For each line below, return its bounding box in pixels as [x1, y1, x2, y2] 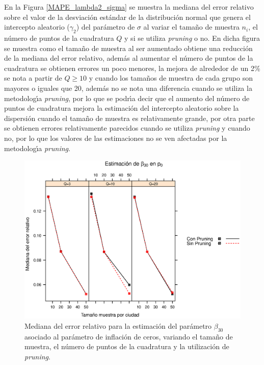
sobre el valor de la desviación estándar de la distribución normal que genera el [4, 11, 251, 22]
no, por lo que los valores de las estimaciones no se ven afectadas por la [4, 132, 227, 143]
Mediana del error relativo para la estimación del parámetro [24, 320, 212, 331]
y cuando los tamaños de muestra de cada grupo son [89, 72, 253, 83]
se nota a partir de [4, 72, 62, 83]
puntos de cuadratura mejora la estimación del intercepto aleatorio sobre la [4, 103, 239, 113]
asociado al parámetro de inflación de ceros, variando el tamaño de [24, 331, 233, 342]
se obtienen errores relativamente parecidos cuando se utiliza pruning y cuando [4, 123, 250, 133]
